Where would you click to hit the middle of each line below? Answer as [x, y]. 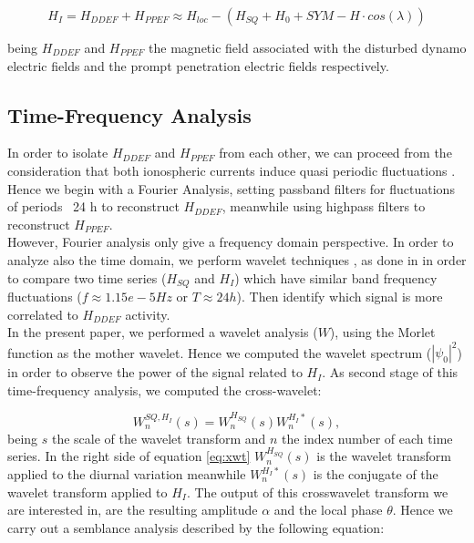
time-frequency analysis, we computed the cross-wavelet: [165, 389]
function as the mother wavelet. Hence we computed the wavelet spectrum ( [220, 352]
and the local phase [328, 510]
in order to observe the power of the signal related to [155, 372]
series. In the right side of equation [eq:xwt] [129, 456]
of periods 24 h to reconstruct [93, 206]
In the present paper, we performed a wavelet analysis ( [163, 332]
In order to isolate [58, 153]
